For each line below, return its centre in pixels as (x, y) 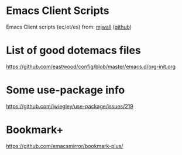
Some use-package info (66, 90)
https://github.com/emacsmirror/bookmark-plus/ (65, 146)
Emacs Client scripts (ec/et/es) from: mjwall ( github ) (69, 27)
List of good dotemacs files (74, 50)
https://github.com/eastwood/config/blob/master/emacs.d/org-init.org (91, 66)
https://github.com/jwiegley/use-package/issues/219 (70, 106)
